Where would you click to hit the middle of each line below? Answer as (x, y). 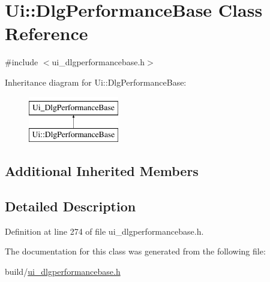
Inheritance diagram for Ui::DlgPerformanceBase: (96, 82)
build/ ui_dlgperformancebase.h (63, 271)
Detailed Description (70, 206)
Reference (46, 33)
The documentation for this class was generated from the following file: (135, 251)
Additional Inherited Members (102, 171)
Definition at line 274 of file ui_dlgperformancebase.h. (104, 231)
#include (22, 62)
